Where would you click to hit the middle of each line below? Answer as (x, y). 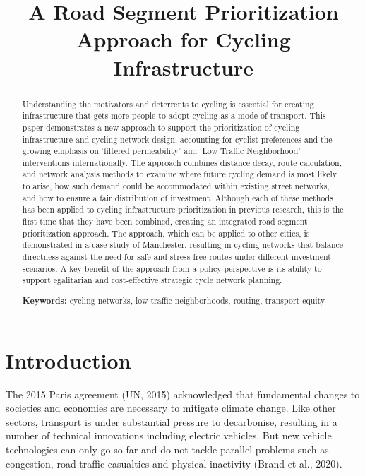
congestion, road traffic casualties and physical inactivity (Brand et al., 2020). (174, 463)
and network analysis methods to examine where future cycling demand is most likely (180, 174)
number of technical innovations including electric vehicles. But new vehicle (169, 435)
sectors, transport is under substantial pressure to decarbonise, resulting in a (172, 421)
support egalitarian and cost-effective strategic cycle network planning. (152, 280)
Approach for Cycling (184, 39)
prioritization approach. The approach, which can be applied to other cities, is (166, 233)
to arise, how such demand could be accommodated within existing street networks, (176, 186)
